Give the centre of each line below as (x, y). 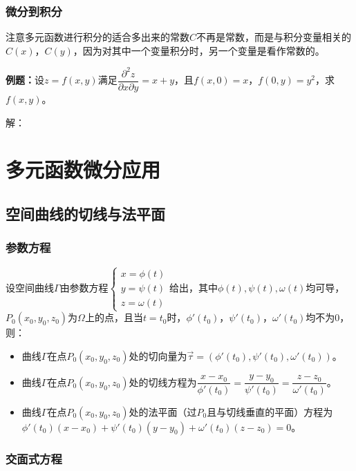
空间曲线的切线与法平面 (85, 213)
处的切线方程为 (163, 382)
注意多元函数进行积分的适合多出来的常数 (97, 37)
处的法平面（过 (163, 411)
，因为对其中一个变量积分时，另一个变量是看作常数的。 (199, 50)
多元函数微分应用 (83, 170)
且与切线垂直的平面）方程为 (270, 411)
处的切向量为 (158, 355)
